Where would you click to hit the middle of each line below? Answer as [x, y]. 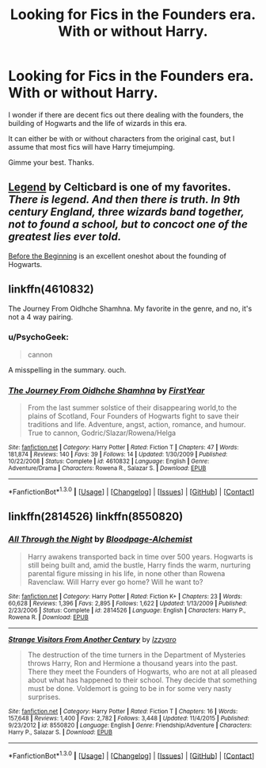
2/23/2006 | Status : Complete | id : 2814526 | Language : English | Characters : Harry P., [127, 610]
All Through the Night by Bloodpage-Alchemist [100, 539]
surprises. [44, 697]
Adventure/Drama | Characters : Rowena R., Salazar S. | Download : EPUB [107, 468]
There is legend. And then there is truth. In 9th [124, 200]
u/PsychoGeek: [38, 337]
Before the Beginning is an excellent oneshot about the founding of [118, 256]
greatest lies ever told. [65, 237]
